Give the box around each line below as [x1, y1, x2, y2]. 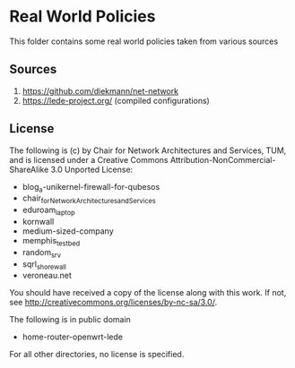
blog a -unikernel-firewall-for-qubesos [22, 181, 161, 194]
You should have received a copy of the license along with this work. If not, [9, 287, 287, 298]
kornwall [22, 216, 55, 227]
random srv [22, 246, 61, 260]
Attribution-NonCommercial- [169, 154, 276, 165]
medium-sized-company [22, 226, 114, 236]
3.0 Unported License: [50, 164, 134, 175]
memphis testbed [22, 235, 81, 248]
